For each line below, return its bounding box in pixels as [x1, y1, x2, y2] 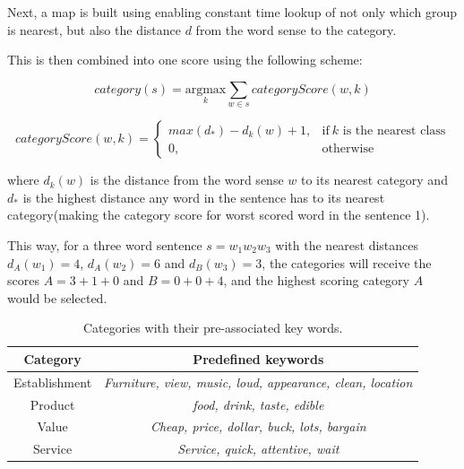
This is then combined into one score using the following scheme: [7, 50, 363, 69]
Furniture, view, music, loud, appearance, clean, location [104, 372, 413, 391]
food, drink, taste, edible [193, 395, 324, 413]
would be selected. [7, 288, 107, 307]
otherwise [322, 142, 374, 155]
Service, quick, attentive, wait [177, 439, 339, 458]
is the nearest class [342, 124, 446, 137]
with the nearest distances [275, 235, 419, 254]
